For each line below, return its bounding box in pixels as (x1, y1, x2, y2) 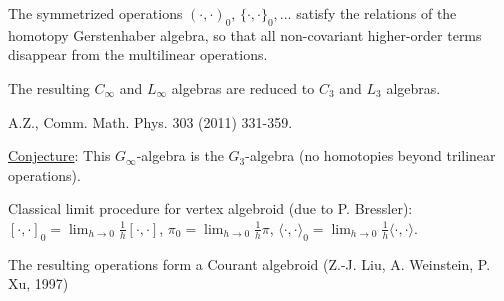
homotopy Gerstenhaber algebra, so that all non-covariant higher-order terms (8, 24, 482, 45)
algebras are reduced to (171, 77, 315, 98)
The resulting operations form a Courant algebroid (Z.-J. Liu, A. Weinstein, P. (8, 253, 491, 274)
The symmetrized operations (8, 3, 183, 23)
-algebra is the (136, 145, 224, 166)
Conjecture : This (8, 145, 111, 166)
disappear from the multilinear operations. (8, 44, 268, 65)
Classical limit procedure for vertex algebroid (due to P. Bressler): (8, 198, 413, 219)
